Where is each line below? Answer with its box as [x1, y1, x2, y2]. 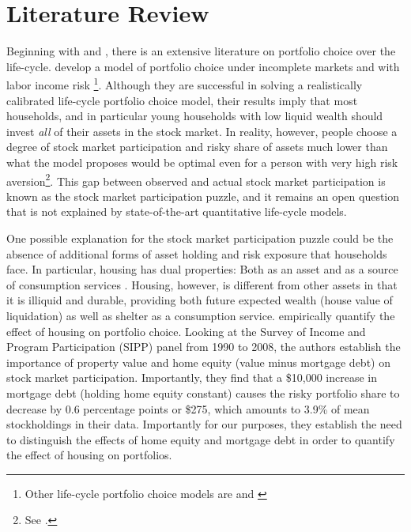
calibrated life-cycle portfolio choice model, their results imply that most [6, 92, 358, 108]
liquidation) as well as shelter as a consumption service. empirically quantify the [6, 307, 395, 323]
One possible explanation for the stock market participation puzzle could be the [6, 229, 394, 246]
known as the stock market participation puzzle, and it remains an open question [6, 187, 400, 204]
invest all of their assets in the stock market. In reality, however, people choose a [6, 123, 398, 139]
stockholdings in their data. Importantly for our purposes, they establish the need [6, 416, 402, 432]
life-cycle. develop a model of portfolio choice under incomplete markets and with [6, 58, 400, 74]
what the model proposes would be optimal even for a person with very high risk [6, 153, 398, 170]
